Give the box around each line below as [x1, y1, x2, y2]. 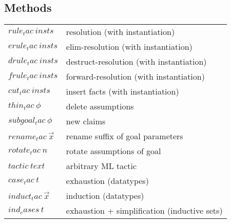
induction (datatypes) [66, 190, 144, 202]
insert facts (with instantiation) [66, 85, 179, 98]
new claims [66, 115, 106, 127]
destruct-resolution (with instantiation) [66, 55, 207, 68]
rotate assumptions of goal [66, 145, 161, 157]
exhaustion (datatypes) [66, 175, 149, 187]
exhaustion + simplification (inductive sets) [66, 205, 223, 217]
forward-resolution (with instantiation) [66, 70, 205, 83]
